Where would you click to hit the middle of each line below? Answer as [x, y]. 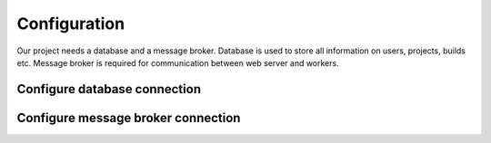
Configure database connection [109, 89]
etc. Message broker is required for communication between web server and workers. [178, 62]
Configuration [71, 24]
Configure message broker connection [129, 118]
